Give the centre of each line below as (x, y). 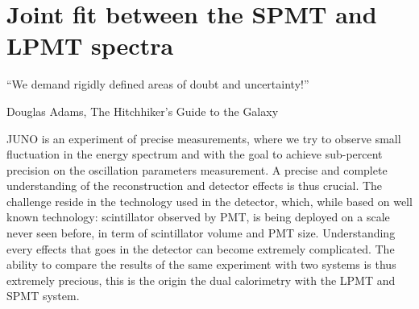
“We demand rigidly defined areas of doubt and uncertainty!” (158, 84)
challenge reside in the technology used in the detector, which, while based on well (209, 201)
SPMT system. (43, 296)
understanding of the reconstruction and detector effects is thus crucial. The (195, 185)
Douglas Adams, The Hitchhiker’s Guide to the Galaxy (143, 111)
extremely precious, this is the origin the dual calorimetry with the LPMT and (201, 280)
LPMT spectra (90, 45)
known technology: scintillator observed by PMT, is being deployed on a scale (198, 217)
